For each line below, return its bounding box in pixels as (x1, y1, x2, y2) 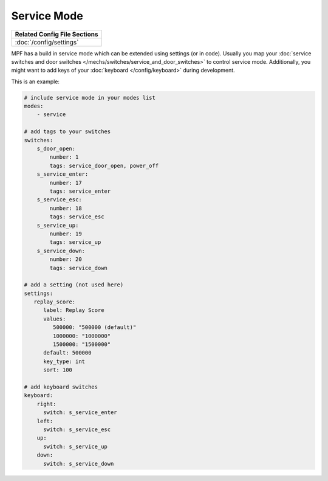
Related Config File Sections (15, 30, 98, 38)
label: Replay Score (43, 307, 104, 314)
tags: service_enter (49, 188, 111, 195)
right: (36, 400, 56, 407)
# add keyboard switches (24, 383, 98, 390)
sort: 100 (43, 367, 73, 373)
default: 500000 (43, 350, 92, 356)
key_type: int (43, 358, 85, 365)
